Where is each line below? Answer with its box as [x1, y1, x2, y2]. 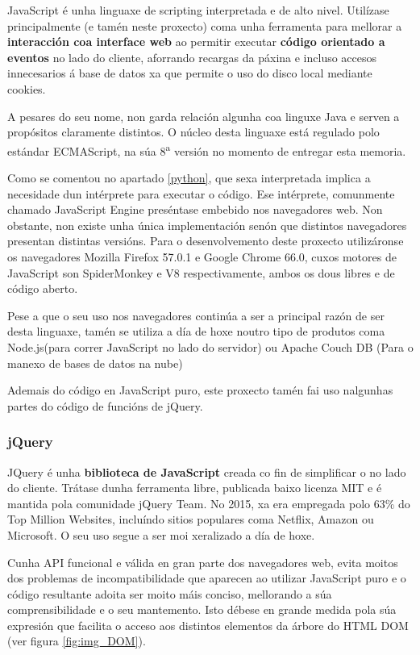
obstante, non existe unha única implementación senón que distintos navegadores [7, 216, 407, 233]
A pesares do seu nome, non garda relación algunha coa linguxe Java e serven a [7, 107, 400, 124]
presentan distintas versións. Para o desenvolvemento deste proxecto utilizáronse [7, 232, 404, 249]
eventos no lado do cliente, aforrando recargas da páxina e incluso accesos [7, 48, 377, 65]
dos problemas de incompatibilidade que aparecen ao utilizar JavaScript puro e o [7, 569, 406, 586]
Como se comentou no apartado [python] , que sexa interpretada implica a [7, 169, 371, 186]
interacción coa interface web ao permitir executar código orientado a [7, 33, 385, 50]
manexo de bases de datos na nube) [7, 354, 183, 371]
